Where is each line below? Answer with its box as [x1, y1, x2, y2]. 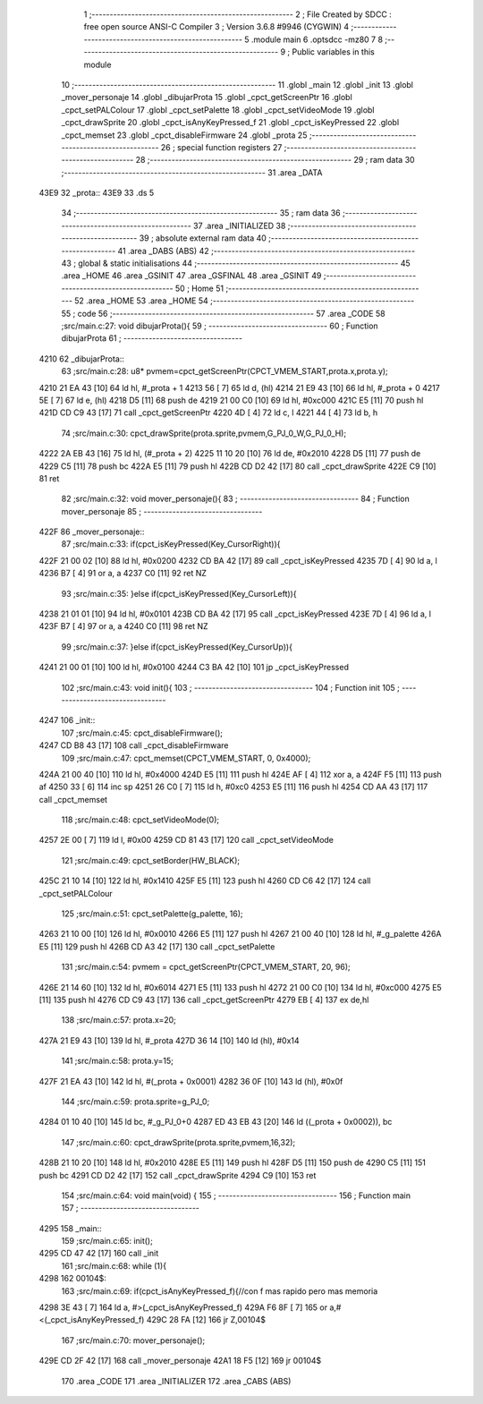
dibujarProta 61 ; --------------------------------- [61, 333, 243, 344]
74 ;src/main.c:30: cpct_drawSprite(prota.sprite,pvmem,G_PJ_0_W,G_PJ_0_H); [61, 428, 347, 438]
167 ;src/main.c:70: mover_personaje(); [61, 1334, 206, 1346]
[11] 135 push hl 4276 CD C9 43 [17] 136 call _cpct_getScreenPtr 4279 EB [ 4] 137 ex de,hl [38, 994, 369, 1005]
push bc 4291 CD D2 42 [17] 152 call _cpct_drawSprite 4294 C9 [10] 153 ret [38, 1170, 317, 1180]
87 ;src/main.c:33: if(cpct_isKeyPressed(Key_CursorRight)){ [61, 539, 281, 549]
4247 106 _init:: [38, 715, 96, 726]
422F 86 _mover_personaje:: [38, 526, 145, 537]
